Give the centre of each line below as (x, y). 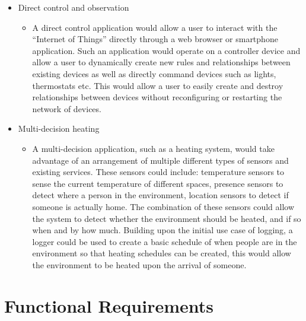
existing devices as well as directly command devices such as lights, (154, 73)
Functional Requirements (109, 305)
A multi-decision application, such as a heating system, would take (153, 148)
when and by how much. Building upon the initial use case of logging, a (162, 230)
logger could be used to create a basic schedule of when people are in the (165, 241)
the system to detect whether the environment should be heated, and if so (167, 218)
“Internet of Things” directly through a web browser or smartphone (155, 39)
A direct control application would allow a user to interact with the (155, 27)
